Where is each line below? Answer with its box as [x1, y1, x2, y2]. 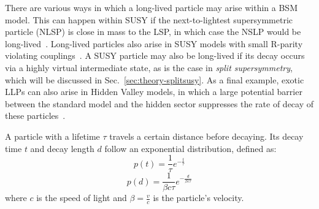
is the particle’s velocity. [153, 191, 244, 204]
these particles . [5, 109, 66, 122]
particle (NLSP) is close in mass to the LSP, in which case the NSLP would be [5, 25, 301, 38]
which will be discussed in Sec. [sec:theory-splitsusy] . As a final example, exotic [5, 73, 304, 86]
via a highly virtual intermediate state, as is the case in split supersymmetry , [5, 61, 293, 74]
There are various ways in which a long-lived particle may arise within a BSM [5, 1, 298, 13]
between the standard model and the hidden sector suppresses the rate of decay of [5, 97, 314, 110]
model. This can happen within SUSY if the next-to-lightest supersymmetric [5, 13, 293, 26]
